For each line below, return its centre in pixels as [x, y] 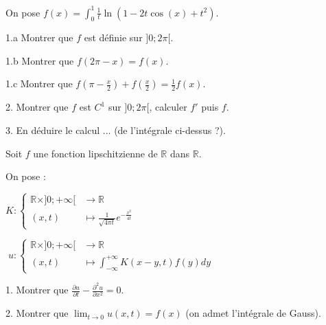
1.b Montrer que [40, 60]
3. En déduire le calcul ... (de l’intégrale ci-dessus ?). [116, 130]
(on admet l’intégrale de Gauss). [253, 313]
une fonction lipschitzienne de [95, 153]
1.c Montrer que [39, 83]
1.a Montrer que [39, 37]
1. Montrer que [37, 290]
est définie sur [113, 37]
